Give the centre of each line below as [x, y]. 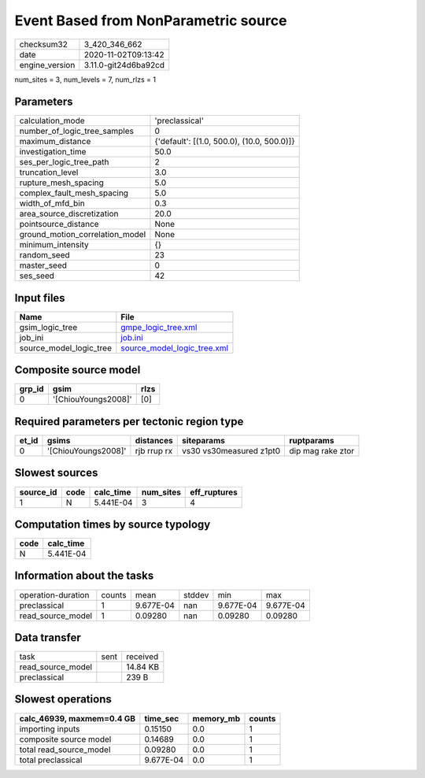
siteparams [204, 441]
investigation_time [53, 152]
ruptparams [312, 441]
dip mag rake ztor [322, 451]
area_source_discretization [69, 214]
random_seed [44, 255]
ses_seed [37, 276]
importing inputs [50, 728]
